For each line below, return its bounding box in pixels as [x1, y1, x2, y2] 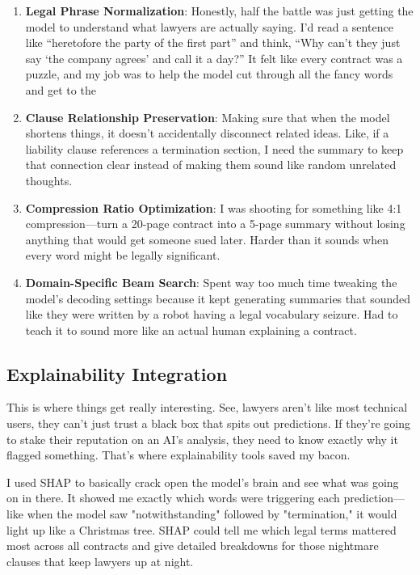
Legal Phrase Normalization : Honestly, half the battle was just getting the [25, 2, 414, 19]
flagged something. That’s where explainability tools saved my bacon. [6, 446, 351, 463]
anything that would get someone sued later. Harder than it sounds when [25, 230, 389, 247]
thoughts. [25, 171, 73, 188]
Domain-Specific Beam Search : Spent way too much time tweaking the [25, 273, 397, 290]
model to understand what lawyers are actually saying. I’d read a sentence [25, 18, 393, 35]
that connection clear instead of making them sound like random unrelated [25, 156, 397, 173]
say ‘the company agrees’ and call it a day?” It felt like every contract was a [25, 49, 403, 66]
